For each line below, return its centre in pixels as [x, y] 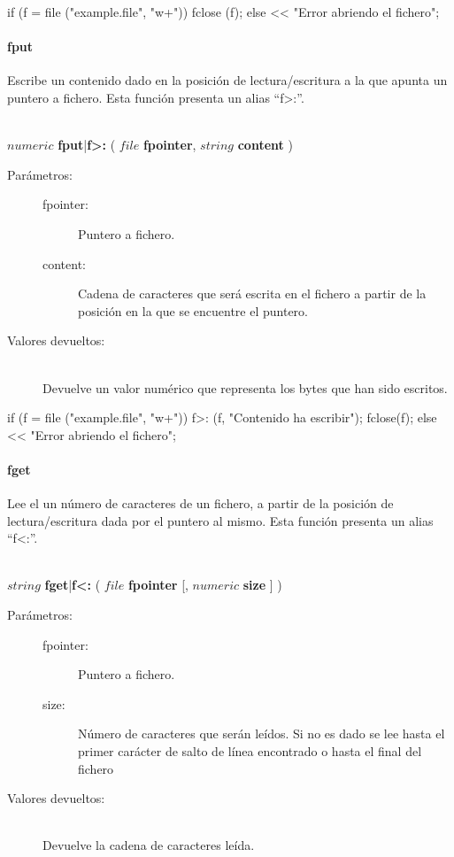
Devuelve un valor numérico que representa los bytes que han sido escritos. [245, 387]
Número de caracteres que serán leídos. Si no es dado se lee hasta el [262, 733]
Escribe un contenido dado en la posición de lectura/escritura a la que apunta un [227, 80]
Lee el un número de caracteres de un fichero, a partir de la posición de [200, 503]
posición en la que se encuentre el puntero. [193, 310]
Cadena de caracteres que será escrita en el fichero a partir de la [252, 293]
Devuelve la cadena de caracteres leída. [149, 845]
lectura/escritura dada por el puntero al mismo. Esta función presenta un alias [220, 520]
